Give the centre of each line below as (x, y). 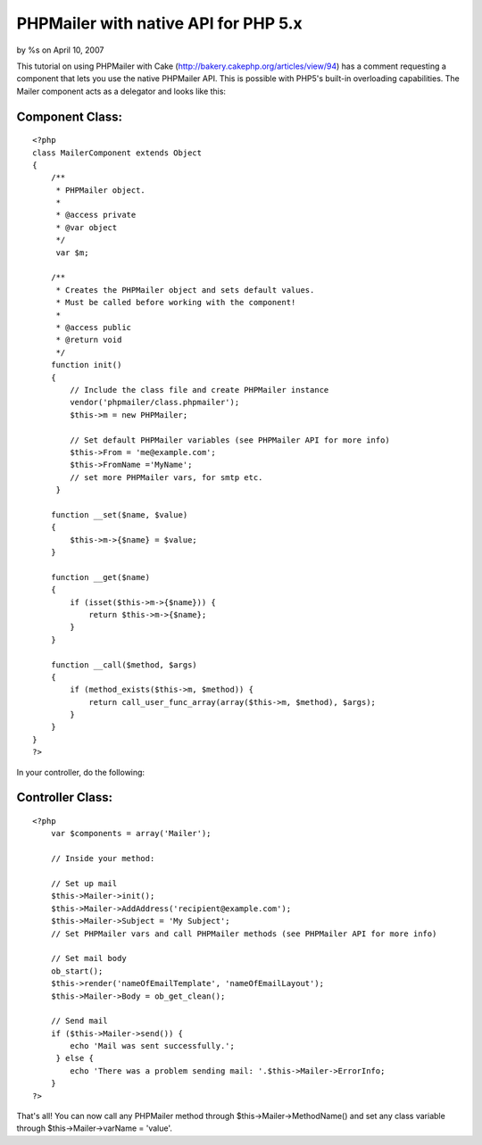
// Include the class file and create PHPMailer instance (199, 390)
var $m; (72, 253)
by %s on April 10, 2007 (60, 50)
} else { (75, 1058)
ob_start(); (77, 971)
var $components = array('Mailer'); (131, 834)
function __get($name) (100, 577)
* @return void (89, 340)
